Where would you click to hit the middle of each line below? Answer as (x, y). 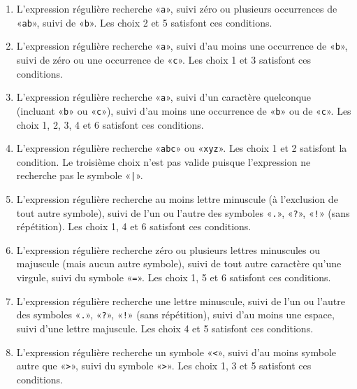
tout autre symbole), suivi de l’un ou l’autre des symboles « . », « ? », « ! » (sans (183, 212)
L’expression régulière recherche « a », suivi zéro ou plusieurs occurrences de (177, 8)
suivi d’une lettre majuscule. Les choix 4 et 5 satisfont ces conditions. (165, 328)
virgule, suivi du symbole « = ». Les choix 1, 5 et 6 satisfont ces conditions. (174, 277)
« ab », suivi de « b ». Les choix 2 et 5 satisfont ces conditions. (144, 22)
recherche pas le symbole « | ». (80, 175)
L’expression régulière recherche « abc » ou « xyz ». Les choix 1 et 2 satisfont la (182, 148)
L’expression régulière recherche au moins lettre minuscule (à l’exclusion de (177, 199)
